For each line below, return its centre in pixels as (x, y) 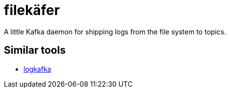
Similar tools (35, 50)
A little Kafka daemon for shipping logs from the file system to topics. (115, 31)
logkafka (37, 69)
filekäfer (32, 10)
